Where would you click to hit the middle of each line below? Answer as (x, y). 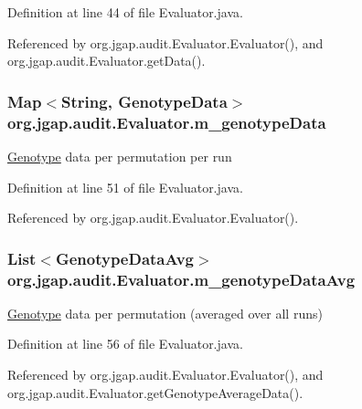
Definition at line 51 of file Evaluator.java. (125, 187)
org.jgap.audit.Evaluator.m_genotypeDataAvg (181, 279)
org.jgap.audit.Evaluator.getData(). (106, 61)
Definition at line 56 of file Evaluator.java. (125, 344)
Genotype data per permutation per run (120, 156)
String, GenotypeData (144, 101)
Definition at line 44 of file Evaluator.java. (125, 12)
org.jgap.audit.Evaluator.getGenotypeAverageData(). (155, 392)
